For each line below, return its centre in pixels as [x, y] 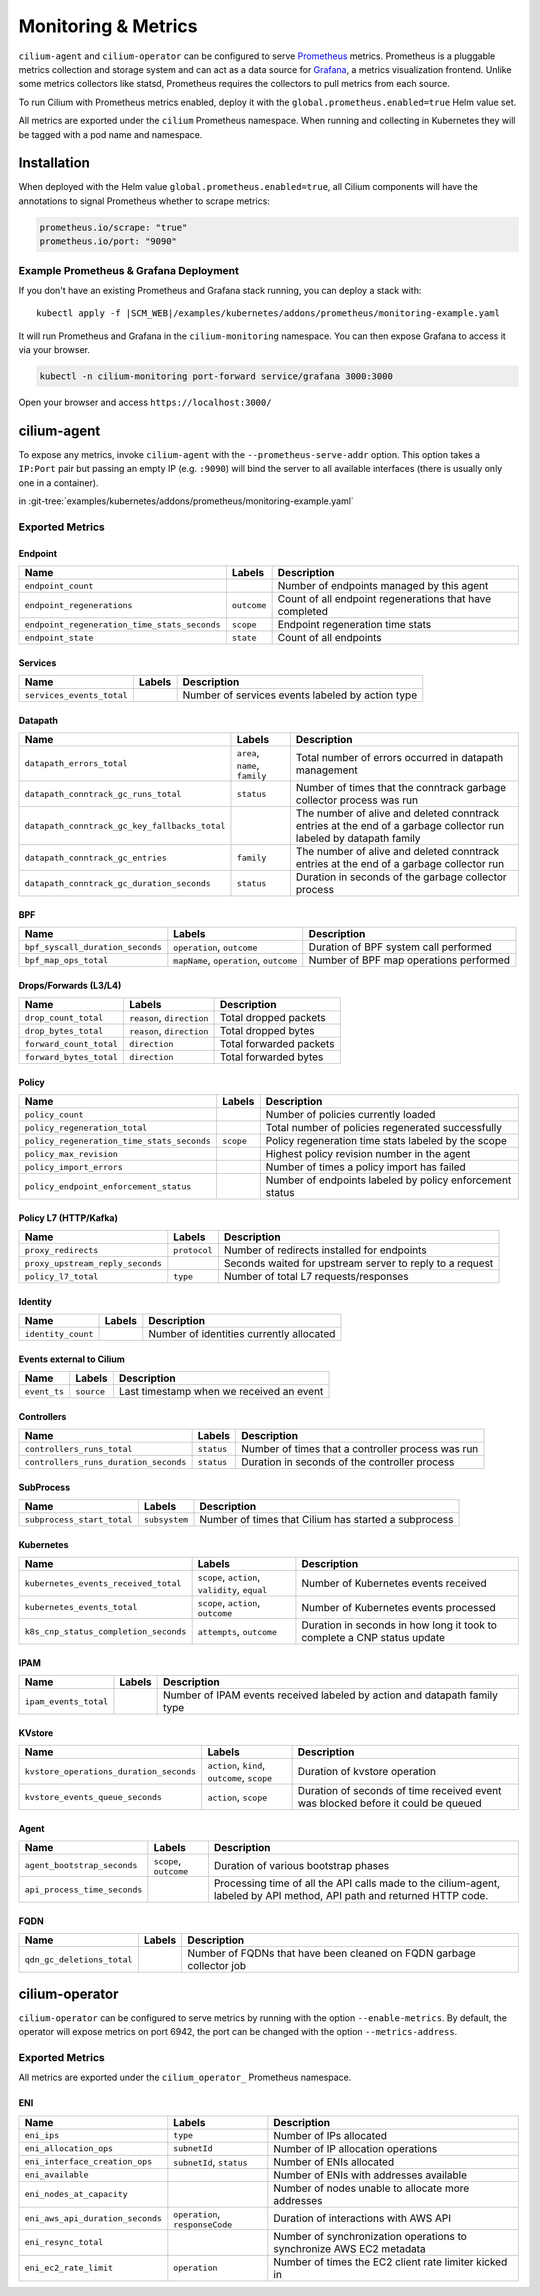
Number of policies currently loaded [350, 1115]
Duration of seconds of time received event [399, 1791]
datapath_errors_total [76, 763]
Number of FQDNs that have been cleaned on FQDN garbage [332, 1953]
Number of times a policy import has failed [366, 1167]
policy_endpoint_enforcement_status [108, 1186]
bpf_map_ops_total [66, 960]
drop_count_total [64, 1017]
